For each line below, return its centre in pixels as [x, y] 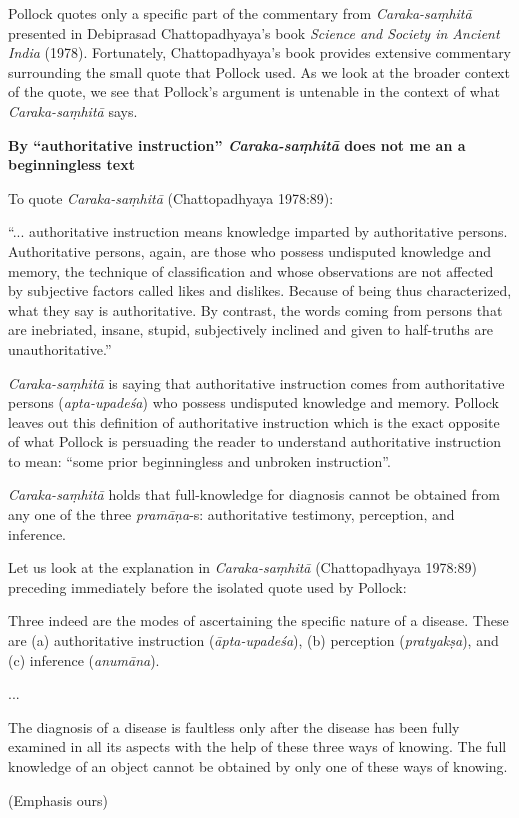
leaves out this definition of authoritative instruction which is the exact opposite [254, 421]
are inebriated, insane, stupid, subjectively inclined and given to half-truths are [251, 329]
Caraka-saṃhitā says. [73, 110]
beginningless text [71, 164]
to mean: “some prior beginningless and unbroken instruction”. [199, 460]
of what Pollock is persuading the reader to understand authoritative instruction [255, 441]
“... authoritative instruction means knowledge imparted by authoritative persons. [258, 231]
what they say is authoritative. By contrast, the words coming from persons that [255, 309]
